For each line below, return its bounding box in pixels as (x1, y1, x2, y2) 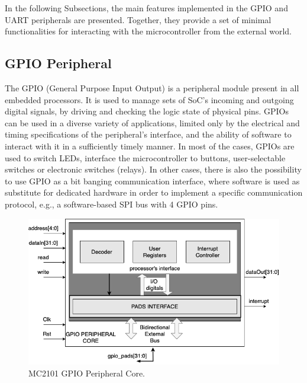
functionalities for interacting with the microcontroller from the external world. (5, 25, 292, 37)
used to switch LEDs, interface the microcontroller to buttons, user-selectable (5, 151, 286, 164)
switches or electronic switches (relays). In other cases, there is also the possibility (5, 163, 302, 175)
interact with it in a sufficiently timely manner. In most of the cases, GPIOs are (5, 139, 295, 152)
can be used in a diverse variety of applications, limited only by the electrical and (5, 116, 300, 129)
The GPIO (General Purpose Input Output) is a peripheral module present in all (5, 81, 299, 94)
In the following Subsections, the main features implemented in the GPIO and (5, 2, 288, 14)
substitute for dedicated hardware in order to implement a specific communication (5, 186, 303, 199)
